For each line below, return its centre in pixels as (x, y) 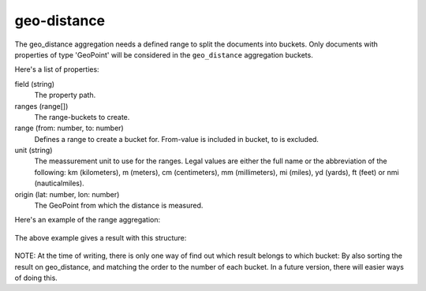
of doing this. (36, 278)
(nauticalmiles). (59, 183)
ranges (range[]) (41, 106)
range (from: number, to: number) (69, 128)
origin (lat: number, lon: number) (67, 194)
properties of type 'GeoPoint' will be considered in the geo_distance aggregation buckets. (164, 54)
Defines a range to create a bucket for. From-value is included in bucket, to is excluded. (177, 139)
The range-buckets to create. (82, 117)
